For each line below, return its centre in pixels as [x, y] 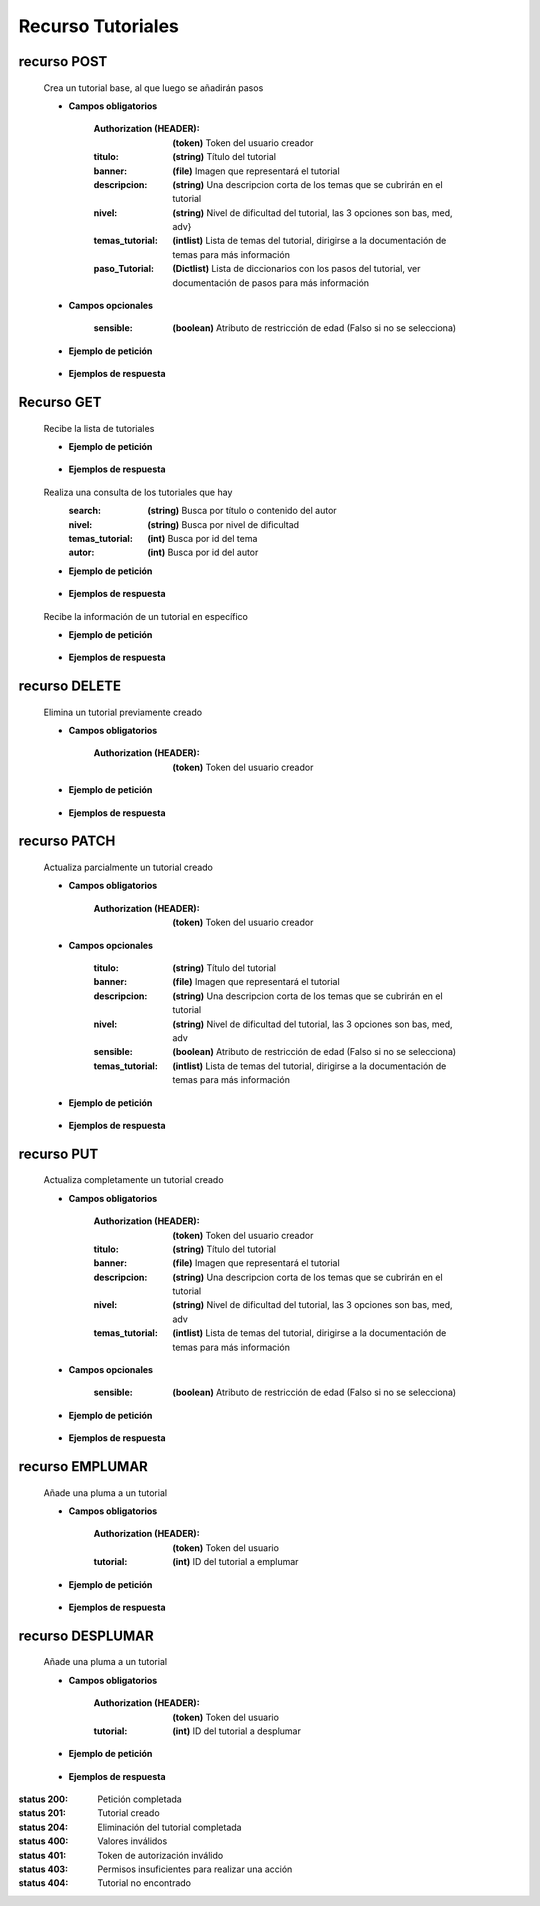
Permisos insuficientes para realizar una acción [195, 1869]
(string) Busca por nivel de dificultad [223, 524]
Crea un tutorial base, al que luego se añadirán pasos [153, 87]
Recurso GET [60, 402]
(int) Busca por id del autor [203, 552]
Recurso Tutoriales [99, 26]
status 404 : [43, 1883]
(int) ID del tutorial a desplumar [237, 1731]
